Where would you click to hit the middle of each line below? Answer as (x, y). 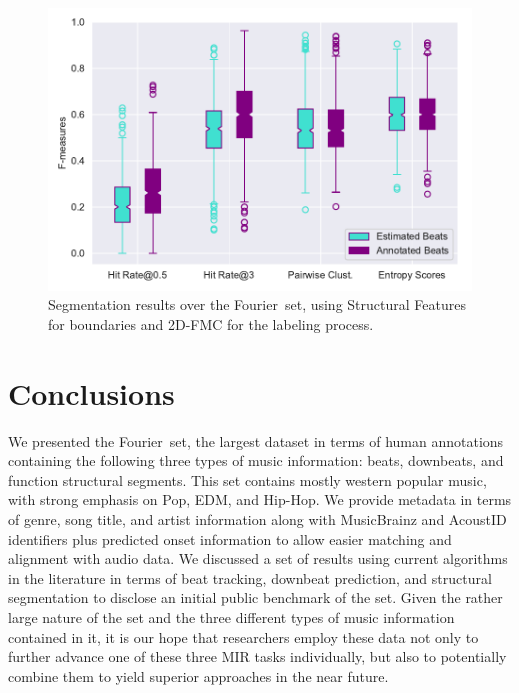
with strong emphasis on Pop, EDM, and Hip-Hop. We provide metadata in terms (260, 499)
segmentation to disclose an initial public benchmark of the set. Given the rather (255, 597)
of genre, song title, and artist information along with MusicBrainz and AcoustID (257, 518)
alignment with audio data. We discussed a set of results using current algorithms (258, 558)
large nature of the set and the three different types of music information (231, 616)
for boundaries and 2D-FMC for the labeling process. (211, 323)
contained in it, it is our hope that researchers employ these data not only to (243, 636)
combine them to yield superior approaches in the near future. (198, 675)
